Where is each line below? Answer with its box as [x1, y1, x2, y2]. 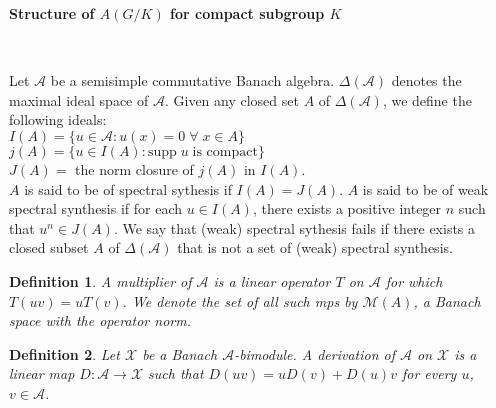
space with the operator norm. [9, 310, 191, 331]
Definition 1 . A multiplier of [9, 270, 192, 291]
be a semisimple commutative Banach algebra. [50, 70, 335, 91]
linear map [9, 363, 75, 384]
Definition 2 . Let [9, 343, 120, 364]
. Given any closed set [164, 89, 299, 110]
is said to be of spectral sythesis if [24, 178, 232, 199]
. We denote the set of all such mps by [122, 290, 358, 311]
